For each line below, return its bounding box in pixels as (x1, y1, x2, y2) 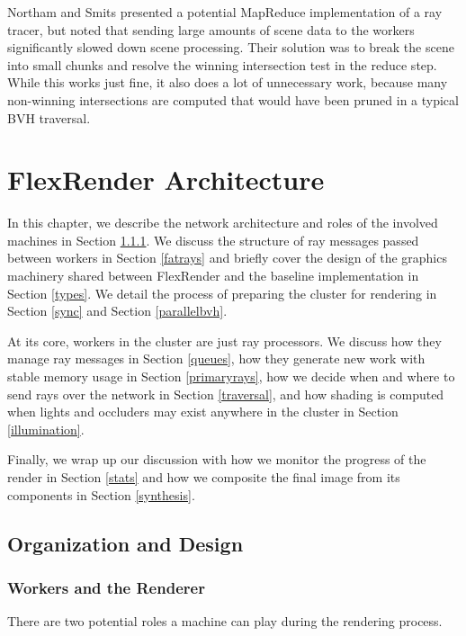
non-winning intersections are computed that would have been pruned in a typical (7, 90, 459, 109)
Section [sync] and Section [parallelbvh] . (7, 301, 228, 320)
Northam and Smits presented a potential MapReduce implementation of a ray (7, 3, 443, 21)
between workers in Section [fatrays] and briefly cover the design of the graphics (7, 248, 447, 267)
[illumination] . (7, 419, 85, 438)
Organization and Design (7, 529, 244, 557)
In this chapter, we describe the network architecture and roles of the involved (7, 213, 438, 232)
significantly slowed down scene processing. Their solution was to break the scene (7, 38, 454, 57)
